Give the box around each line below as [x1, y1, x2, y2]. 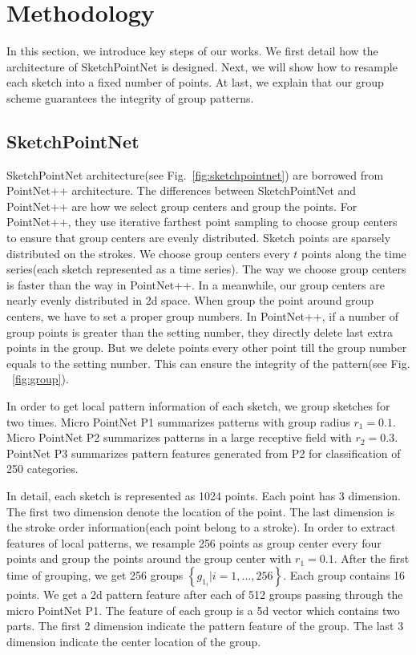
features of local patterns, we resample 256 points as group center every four [6, 534, 382, 551]
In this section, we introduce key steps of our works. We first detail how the [6, 42, 378, 59]
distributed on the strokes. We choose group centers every [6, 245, 290, 261]
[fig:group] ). [12, 370, 69, 387]
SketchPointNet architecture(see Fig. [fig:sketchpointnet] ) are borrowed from [6, 166, 384, 183]
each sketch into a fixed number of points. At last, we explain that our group [6, 74, 384, 91]
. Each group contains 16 [283, 566, 406, 583]
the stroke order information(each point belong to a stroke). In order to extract [6, 519, 396, 536]
